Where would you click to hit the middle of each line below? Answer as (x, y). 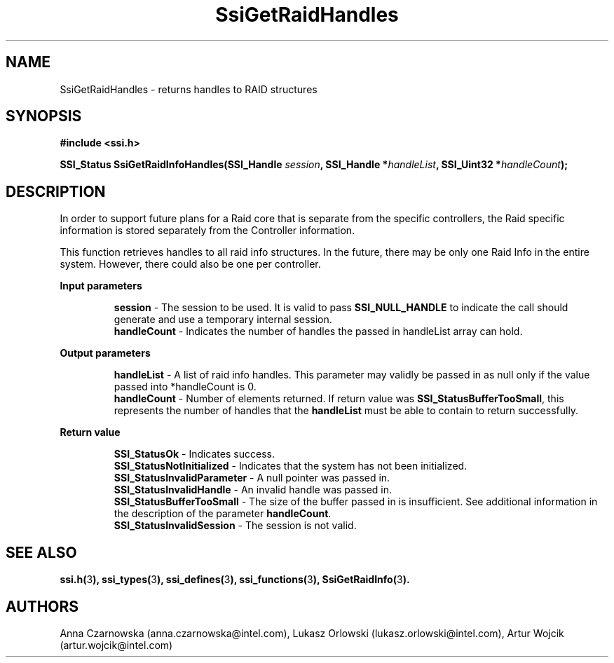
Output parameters (105, 353)
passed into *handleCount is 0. (185, 387)
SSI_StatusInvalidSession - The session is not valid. (235, 526)
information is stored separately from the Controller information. (207, 231)
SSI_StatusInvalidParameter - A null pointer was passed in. (252, 478)
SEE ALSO (41, 552)
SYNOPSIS (44, 116)
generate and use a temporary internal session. (223, 320)
